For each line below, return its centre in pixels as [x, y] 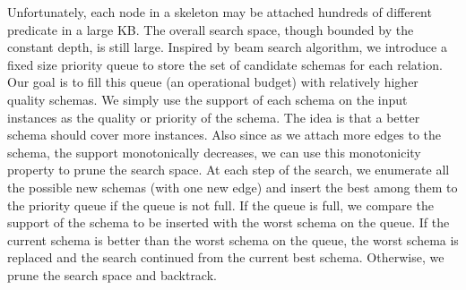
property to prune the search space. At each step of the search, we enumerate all [229, 170]
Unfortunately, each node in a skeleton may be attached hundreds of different [220, 12]
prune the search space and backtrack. [112, 274]
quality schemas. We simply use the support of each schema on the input [207, 99]
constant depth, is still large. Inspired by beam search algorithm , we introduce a [227, 47]
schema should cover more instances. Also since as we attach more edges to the [224, 135]
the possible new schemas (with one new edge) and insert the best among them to [233, 187]
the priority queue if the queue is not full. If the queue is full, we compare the [220, 205]
